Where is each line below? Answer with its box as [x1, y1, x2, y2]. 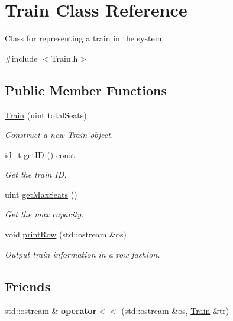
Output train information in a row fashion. [5, 248, 160, 260]
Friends [5, 277, 51, 295]
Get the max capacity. [5, 208, 84, 220]
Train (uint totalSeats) [5, 108, 87, 121]
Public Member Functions [5, 81, 167, 99]
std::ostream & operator [5, 304, 97, 317]
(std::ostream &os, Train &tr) [121, 304, 229, 317]
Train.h [51, 52, 78, 64]
